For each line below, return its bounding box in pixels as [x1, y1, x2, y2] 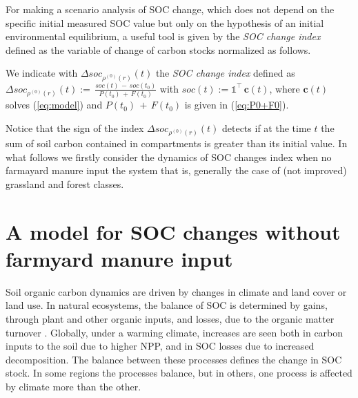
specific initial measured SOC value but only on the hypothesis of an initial [6, 15, 324, 30]
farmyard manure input [6, 244, 233, 272]
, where [269, 81, 300, 95]
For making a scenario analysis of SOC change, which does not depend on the [6, 2, 335, 16]
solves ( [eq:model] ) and [6, 97, 103, 112]
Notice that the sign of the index [6, 120, 144, 135]
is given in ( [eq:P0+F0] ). [184, 97, 289, 112]
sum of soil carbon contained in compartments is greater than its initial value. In [6, 136, 348, 151]
